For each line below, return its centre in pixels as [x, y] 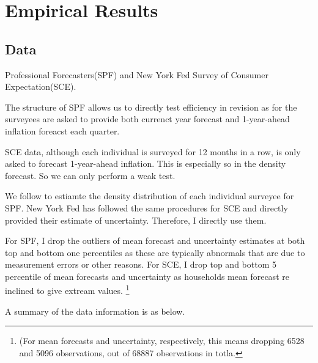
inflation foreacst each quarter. [62, 130]
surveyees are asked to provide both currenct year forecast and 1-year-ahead [147, 119]
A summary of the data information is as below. [95, 311]
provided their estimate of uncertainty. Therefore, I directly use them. [136, 220]
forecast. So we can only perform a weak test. [90, 175]
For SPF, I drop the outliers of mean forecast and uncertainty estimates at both [155, 240]
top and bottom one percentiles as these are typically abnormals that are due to [155, 252]
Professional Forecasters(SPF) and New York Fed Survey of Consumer [137, 74]
